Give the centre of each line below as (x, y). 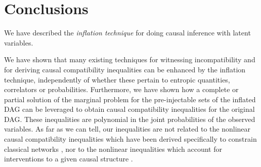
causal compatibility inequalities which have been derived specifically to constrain (130, 139)
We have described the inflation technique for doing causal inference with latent (127, 33)
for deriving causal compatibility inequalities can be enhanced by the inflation (125, 69)
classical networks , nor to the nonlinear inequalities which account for (113, 149)
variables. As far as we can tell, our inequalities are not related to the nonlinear (127, 129)
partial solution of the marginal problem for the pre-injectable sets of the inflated (130, 99)
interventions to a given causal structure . (69, 159)
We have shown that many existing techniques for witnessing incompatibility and (130, 59)
